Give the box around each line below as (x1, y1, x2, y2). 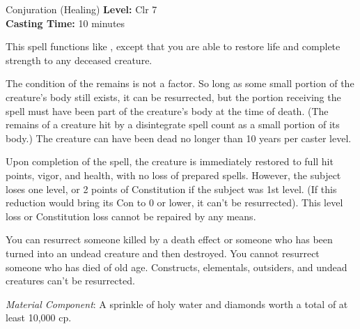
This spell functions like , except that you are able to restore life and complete (6, 39, 341, 54)
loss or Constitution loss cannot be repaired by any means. (6, 208, 256, 223)
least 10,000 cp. (6, 310, 72, 325)
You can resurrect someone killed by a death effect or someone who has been (6, 232, 333, 247)
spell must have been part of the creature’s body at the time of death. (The (6, 103, 329, 118)
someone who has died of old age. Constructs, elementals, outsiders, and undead (6, 259, 347, 274)
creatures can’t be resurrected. (6, 273, 135, 288)
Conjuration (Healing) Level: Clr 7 (6, 2, 157, 16)
